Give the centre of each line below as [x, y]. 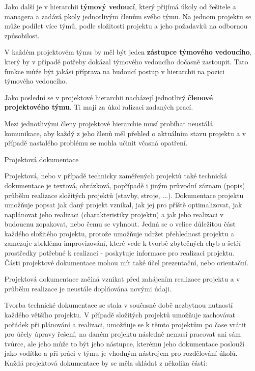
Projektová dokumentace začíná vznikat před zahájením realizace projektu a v [122, 279]
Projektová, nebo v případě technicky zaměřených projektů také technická [116, 176]
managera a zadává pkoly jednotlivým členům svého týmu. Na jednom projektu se [128, 16]
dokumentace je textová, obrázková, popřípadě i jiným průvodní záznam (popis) [125, 185]
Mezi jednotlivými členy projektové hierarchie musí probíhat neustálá [109, 123]
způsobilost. [22, 35]
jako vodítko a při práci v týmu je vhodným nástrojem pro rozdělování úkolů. [121, 353]
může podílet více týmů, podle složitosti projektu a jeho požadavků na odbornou [126, 26]
